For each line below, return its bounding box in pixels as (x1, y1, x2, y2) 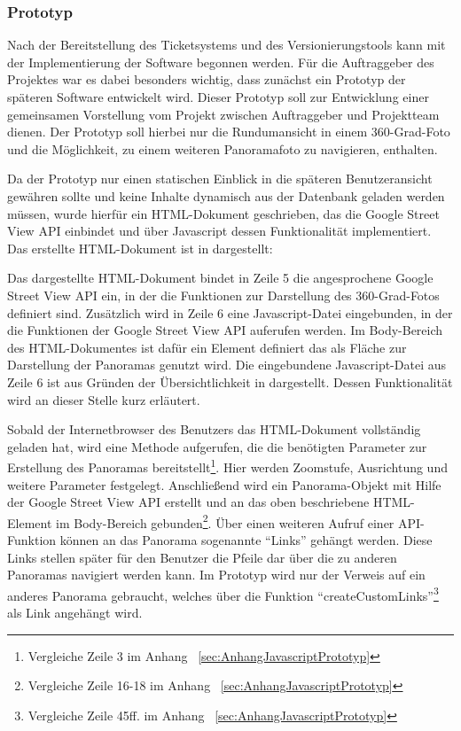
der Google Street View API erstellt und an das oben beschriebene (7, 493, 370, 511)
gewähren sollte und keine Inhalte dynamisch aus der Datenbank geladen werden (7, 186, 445, 205)
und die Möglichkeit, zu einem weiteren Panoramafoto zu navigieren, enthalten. (7, 139, 438, 158)
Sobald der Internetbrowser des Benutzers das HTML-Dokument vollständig (7, 420, 421, 439)
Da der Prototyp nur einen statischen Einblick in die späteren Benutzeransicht (7, 169, 433, 188)
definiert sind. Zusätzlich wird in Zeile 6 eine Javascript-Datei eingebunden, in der (7, 303, 453, 322)
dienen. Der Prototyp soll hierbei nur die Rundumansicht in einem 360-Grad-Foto (7, 122, 450, 141)
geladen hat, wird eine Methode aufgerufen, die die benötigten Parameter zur (7, 437, 427, 455)
